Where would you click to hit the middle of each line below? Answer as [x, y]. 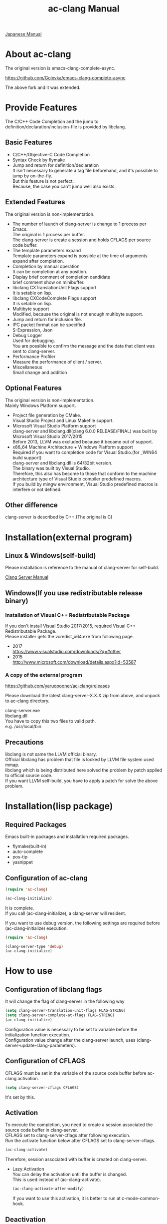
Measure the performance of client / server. [57, 362]
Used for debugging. [34, 341]
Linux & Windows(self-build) [51, 556]
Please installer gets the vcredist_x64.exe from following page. [70, 636]
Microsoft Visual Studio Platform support [54, 425]
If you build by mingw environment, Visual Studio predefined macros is [85, 484]
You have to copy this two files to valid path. [51, 721]
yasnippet [23, 862]
